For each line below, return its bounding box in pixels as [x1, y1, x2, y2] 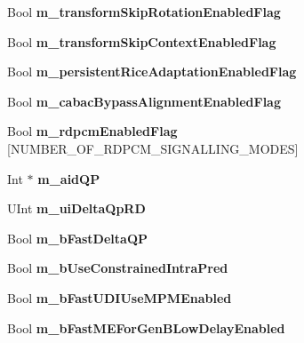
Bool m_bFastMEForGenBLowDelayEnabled [7, 318, 285, 337]
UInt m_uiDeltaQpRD [7, 199, 146, 218]
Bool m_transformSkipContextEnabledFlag [7, 32, 276, 51]
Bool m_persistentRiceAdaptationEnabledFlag [7, 62, 297, 81]
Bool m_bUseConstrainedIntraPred [7, 259, 228, 277]
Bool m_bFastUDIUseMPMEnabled [7, 288, 232, 307]
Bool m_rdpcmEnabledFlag [7, 122, 178, 140]
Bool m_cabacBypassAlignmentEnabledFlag [7, 92, 281, 110]
